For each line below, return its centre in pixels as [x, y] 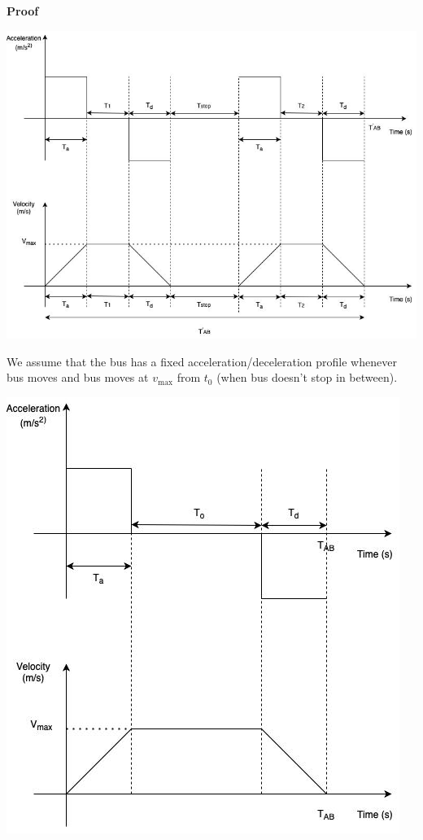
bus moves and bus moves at [78, 377]
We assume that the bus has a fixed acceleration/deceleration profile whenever [202, 361]
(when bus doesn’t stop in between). [307, 377]
